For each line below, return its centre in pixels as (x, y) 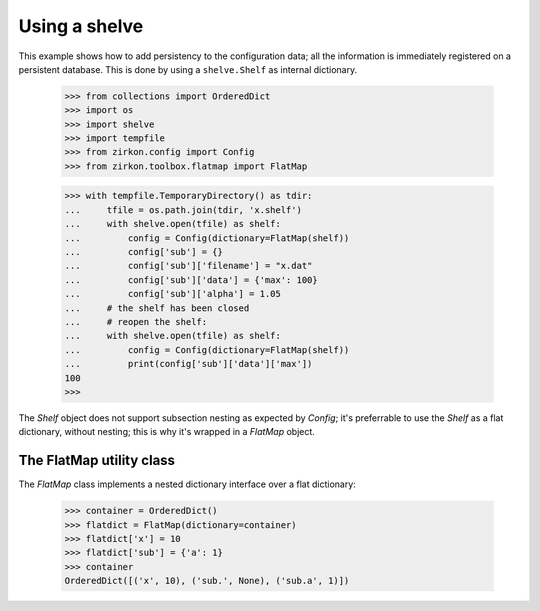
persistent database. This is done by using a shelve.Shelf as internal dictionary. (188, 69)
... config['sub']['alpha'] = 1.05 (173, 294)
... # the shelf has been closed (157, 308)
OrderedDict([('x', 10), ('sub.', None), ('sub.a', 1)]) (207, 581)
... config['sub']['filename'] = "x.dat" (188, 266)
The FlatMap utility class (96, 460)
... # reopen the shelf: (136, 321)
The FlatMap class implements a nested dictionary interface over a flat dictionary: (187, 484)
